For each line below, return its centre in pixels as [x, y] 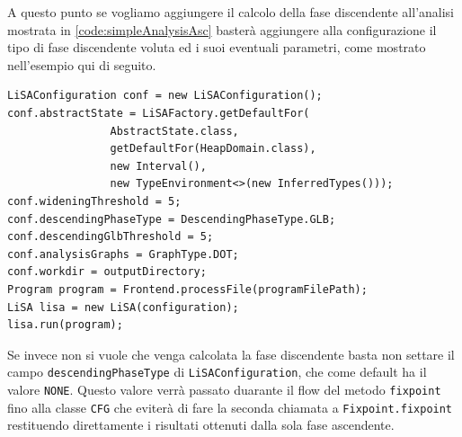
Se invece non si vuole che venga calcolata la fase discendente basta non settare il [231, 354]
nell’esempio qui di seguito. [82, 64]
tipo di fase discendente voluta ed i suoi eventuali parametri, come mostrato [217, 47]
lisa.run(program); [65, 325]
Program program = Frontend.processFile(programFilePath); [187, 289]
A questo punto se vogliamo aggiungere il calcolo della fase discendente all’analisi [231, 12]
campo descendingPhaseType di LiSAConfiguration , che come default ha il [217, 372]
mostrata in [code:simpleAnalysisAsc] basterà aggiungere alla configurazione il [222, 29]
